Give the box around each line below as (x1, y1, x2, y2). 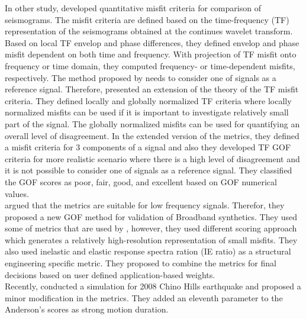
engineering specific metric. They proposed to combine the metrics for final (5, 257, 276, 269)
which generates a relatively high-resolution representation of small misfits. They (5, 233, 298, 246)
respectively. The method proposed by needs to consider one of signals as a (5, 71, 276, 83)
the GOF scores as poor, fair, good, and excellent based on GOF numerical (5, 175, 277, 188)
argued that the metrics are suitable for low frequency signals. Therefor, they (5, 199, 285, 211)
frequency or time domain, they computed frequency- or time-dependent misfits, (5, 59, 295, 72)
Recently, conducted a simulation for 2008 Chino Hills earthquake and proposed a (5, 280, 301, 292)
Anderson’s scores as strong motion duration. (5, 303, 169, 315)
